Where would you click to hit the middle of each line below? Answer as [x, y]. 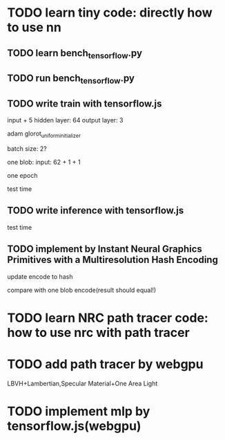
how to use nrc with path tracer [98, 332]
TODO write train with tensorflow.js [85, 103]
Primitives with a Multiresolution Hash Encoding [113, 260]
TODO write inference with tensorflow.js [96, 211]
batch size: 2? [27, 148]
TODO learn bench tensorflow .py [75, 54]
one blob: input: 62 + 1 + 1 [44, 162]
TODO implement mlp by [79, 411]
